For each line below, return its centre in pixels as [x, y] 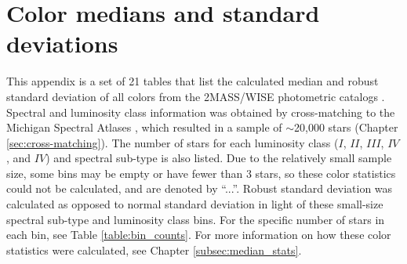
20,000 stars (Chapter [346, 127]
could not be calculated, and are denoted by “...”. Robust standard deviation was [200, 188]
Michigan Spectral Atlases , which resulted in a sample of [144, 127]
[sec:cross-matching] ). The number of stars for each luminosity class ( [173, 142]
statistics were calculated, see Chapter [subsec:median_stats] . [154, 250]
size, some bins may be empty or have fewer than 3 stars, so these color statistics [201, 173]
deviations [62, 43]
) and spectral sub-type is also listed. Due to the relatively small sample [219, 158]
